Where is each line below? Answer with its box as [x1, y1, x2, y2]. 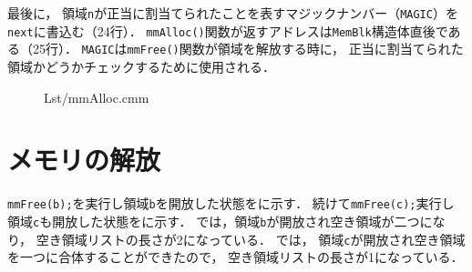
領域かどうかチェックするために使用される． [7, 56, 275, 76]
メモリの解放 [7, 141, 161, 178]
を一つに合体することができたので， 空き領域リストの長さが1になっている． [7, 247, 464, 267]
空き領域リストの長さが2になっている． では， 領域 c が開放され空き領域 [36, 229, 466, 248]
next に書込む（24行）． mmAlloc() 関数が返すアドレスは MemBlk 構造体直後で [7, 21, 448, 40]
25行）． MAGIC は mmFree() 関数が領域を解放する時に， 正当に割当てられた [32, 39, 464, 58]
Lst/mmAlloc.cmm [44, 87, 149, 106]
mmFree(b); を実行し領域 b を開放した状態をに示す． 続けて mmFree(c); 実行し [7, 194, 455, 213]
